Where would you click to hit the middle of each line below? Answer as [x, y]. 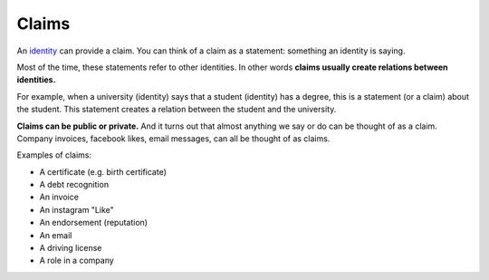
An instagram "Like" [77, 209]
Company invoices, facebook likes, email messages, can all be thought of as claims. [173, 138]
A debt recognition [74, 185]
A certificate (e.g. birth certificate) [103, 171]
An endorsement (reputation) [94, 223]
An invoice [59, 197]
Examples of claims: [54, 155]
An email [56, 235]
